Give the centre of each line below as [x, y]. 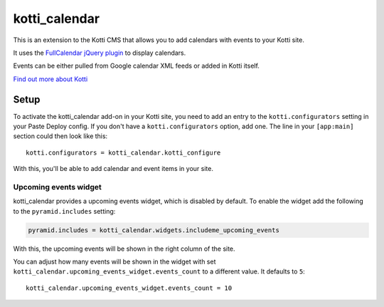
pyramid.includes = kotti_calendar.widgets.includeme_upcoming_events [154, 230]
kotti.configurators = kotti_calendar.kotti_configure [123, 152]
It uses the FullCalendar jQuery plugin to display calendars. [100, 53]
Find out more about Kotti [50, 79]
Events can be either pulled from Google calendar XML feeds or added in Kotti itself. [136, 66]
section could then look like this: [60, 136]
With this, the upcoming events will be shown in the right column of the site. [124, 249]
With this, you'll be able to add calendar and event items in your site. [113, 169]
